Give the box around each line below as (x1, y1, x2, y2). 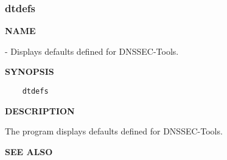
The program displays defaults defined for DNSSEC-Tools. (5, 125, 223, 137)
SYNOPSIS (5, 65, 54, 78)
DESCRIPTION (5, 104, 75, 117)
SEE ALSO (5, 145, 53, 158)
